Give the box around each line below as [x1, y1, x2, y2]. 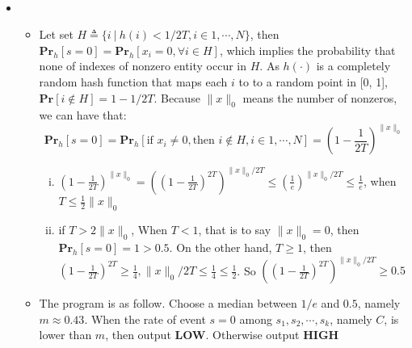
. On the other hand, [169, 239, 272, 256]
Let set [39, 26, 74, 43]
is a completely [316, 57, 391, 74]
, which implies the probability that [219, 41, 396, 58]
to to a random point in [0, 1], [238, 73, 388, 90]
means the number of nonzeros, [242, 89, 397, 106]
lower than [39, 326, 92, 343]
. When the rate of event [84, 310, 206, 327]
